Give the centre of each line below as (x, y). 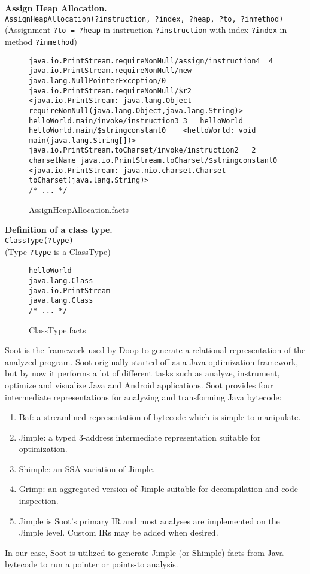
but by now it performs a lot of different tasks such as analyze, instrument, (142, 373)
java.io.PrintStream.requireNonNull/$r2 (110, 91)
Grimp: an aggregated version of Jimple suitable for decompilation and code (158, 489)
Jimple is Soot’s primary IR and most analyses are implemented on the (149, 520)
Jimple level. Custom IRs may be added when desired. (118, 532)
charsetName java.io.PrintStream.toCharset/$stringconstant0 (153, 161)
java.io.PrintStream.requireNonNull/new (110, 71)
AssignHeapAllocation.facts (79, 209)
